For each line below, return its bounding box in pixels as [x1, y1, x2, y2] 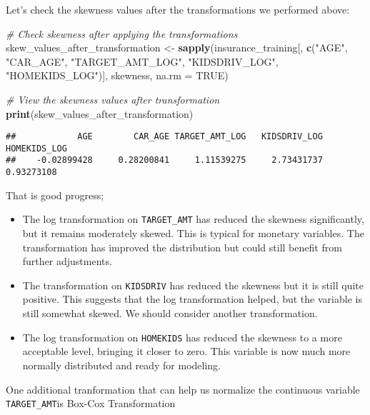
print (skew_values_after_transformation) [6, 106, 194, 121]
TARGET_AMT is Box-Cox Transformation [6, 396, 176, 411]
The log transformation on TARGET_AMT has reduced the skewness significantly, [22, 211, 364, 226]
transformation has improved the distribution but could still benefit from [22, 239, 342, 254]
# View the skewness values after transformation [6, 91, 220, 106]
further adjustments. [22, 254, 112, 269]
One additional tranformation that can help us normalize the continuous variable [6, 381, 360, 396]
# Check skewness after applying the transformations [6, 26, 238, 41]
